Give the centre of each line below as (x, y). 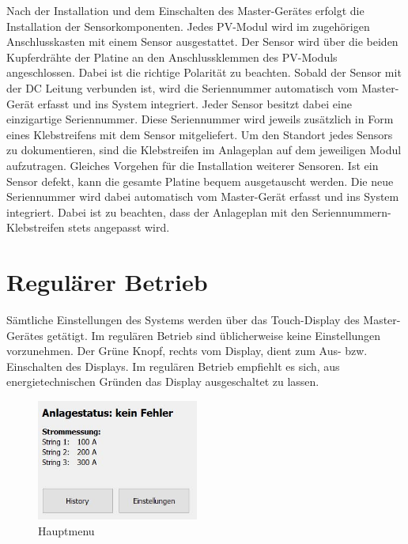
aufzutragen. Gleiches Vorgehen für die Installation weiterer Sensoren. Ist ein (193, 165)
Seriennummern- (351, 212)
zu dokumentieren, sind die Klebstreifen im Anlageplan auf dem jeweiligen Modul (204, 150)
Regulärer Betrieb (107, 282)
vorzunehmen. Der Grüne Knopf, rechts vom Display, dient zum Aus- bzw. (187, 351)
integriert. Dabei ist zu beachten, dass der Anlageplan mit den (158, 212)
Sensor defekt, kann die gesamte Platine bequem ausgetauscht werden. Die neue (200, 181)
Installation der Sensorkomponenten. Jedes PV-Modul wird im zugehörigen (188, 26)
